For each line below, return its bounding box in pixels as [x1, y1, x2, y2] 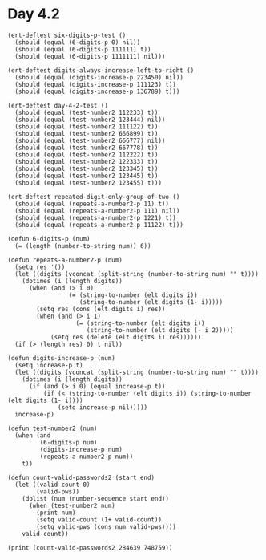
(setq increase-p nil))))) [58, 403, 148, 412]
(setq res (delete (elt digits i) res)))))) [50, 333, 202, 341]
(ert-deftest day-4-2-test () [7, 101, 109, 109]
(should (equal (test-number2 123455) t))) [14, 178, 162, 187]
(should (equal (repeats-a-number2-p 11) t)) [14, 200, 170, 208]
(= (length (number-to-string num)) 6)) [14, 241, 151, 250]
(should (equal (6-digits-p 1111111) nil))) [14, 52, 166, 60]
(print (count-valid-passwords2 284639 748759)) [7, 543, 173, 552]
